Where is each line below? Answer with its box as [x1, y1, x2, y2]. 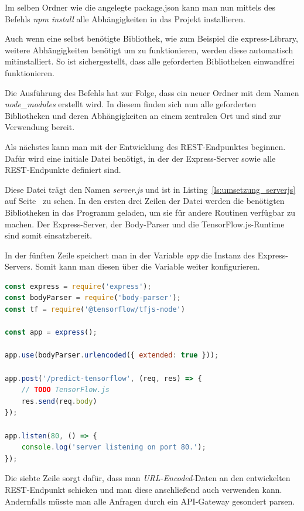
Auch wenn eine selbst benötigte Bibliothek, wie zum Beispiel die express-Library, [5, 32, 298, 45]
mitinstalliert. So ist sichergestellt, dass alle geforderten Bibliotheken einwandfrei [5, 55, 295, 67]
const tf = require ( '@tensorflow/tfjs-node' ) [5, 305, 185, 314]
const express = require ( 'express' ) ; [5, 282, 152, 291]
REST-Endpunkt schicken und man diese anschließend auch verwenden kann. [5, 483, 282, 495]
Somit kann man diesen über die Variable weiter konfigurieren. [35, 260, 260, 272]
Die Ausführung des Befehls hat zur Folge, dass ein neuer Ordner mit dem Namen [5, 86, 299, 98]
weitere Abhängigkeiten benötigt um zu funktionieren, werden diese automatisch [5, 43, 293, 56]
